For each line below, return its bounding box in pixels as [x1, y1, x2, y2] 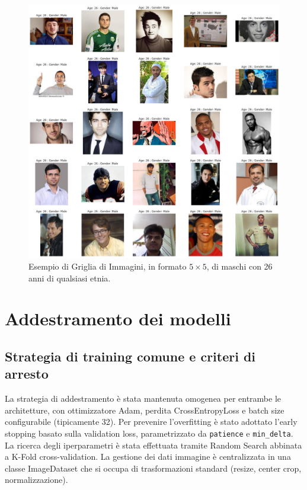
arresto [5, 364, 49, 383]
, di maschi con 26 [206, 260, 273, 272]
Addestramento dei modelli [5, 306, 231, 331]
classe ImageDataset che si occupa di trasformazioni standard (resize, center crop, [5, 462, 302, 474]
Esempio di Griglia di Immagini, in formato [28, 260, 187, 272]
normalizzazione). [5, 473, 68, 486]
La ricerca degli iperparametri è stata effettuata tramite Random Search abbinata [5, 438, 302, 451]
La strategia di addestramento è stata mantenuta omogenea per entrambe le [5, 392, 282, 405]
